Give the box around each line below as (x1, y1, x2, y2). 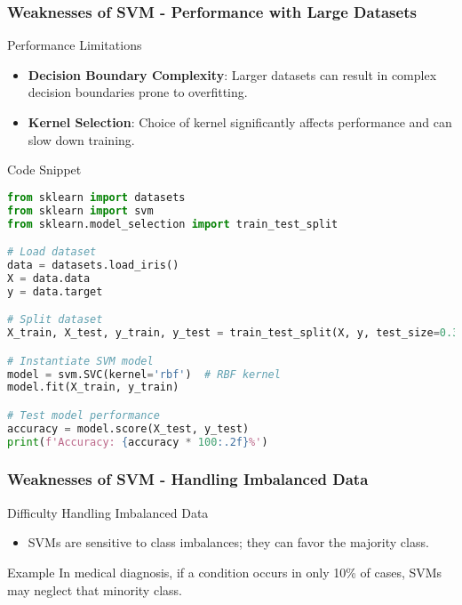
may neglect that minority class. (7, 580, 182, 599)
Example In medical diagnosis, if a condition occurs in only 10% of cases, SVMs (7, 562, 442, 581)
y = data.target (7, 285, 103, 298)
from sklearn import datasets (7, 190, 186, 204)
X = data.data (7, 271, 91, 285)
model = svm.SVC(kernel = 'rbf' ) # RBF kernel (7, 367, 281, 381)
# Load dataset (7, 246, 97, 259)
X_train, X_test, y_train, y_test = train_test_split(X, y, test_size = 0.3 (7, 327, 459, 340)
